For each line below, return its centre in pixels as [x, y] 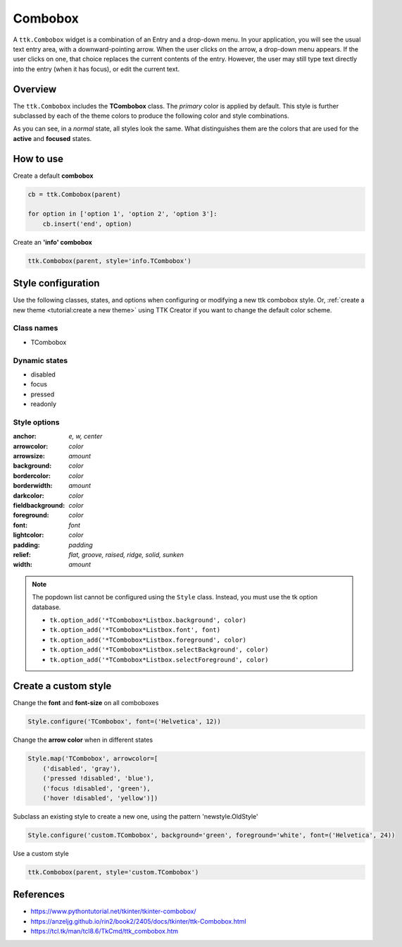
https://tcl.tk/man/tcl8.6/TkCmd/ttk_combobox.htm [105, 931]
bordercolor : [32, 475]
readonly [43, 404]
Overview [35, 89]
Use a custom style [41, 853]
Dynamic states [40, 360]
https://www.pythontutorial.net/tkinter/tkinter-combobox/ [113, 911]
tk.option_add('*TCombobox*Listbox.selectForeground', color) [159, 660]
